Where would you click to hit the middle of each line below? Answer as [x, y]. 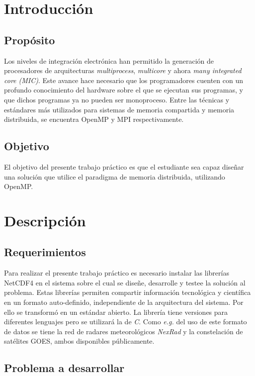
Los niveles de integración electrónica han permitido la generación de [109, 60]
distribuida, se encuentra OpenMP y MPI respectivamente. [94, 119]
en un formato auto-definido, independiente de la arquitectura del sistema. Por [124, 302]
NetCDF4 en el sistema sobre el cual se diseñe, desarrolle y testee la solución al [125, 282]
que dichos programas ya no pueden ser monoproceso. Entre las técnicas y [117, 99]
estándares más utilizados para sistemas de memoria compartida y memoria [119, 109]
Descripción [45, 220]
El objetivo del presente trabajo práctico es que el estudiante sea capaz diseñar [124, 166]
